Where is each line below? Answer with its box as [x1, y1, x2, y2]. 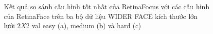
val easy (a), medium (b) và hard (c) [32, 20, 141, 31]
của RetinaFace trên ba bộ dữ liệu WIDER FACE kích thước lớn [4, 11, 198, 21]
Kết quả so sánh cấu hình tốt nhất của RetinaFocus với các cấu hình [4, 1, 210, 11]
